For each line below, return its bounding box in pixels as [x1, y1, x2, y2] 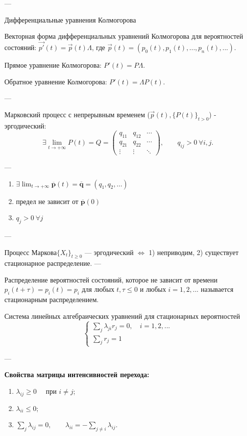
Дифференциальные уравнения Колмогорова [4, 14, 136, 25]
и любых [140, 284, 166, 294]
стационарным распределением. [4, 294, 99, 305]
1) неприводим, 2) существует [148, 247, 239, 257]
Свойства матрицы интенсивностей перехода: [4, 369, 149, 380]
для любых [81, 284, 115, 294]
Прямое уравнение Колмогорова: [4, 60, 102, 70]
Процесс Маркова [4, 247, 57, 257]
